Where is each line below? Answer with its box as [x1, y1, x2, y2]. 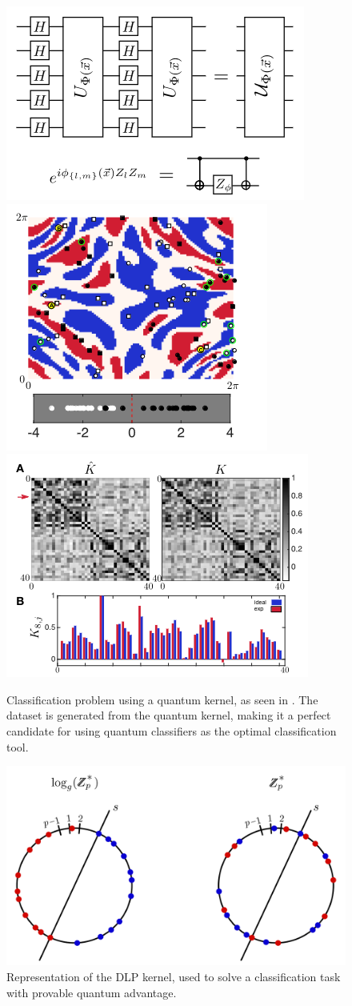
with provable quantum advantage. [6, 984, 177, 1000]
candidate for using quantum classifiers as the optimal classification [6, 722, 337, 739]
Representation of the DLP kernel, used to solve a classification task [6, 968, 341, 985]
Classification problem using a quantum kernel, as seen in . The [6, 691, 318, 707]
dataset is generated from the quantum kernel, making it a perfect [6, 707, 331, 723]
